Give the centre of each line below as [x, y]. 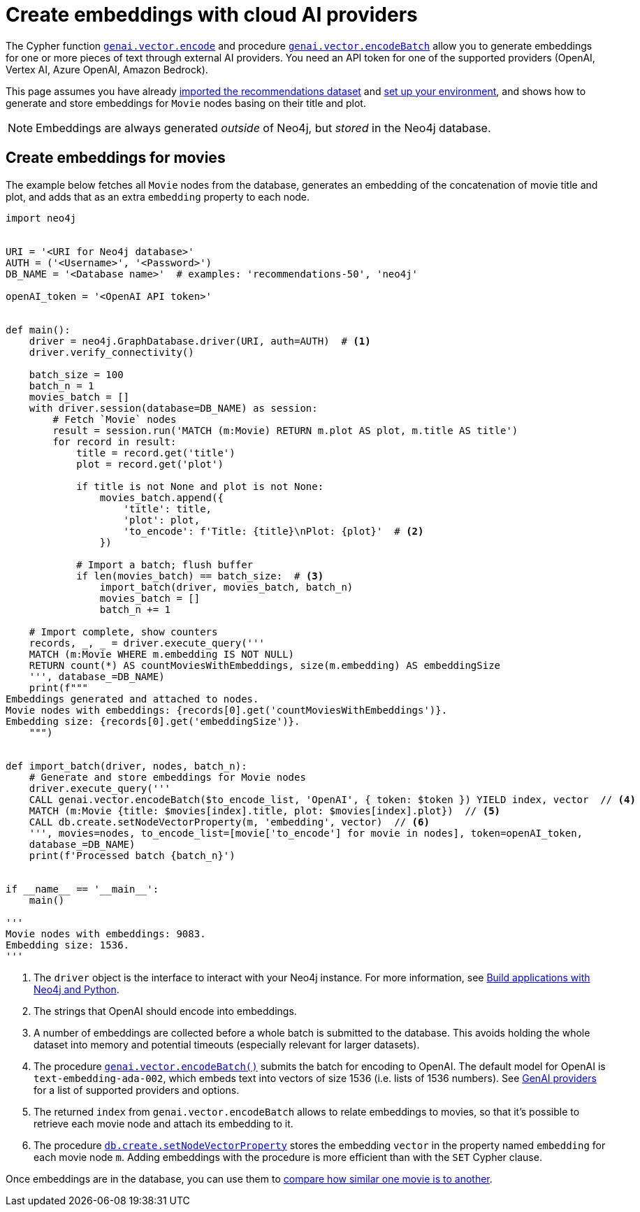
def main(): [38, 330]
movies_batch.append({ [161, 497]
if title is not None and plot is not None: [200, 486]
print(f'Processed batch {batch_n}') [132, 855]
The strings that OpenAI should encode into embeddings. [165, 1011]
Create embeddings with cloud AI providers [212, 15]
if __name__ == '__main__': [82, 889]
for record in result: [115, 441]
